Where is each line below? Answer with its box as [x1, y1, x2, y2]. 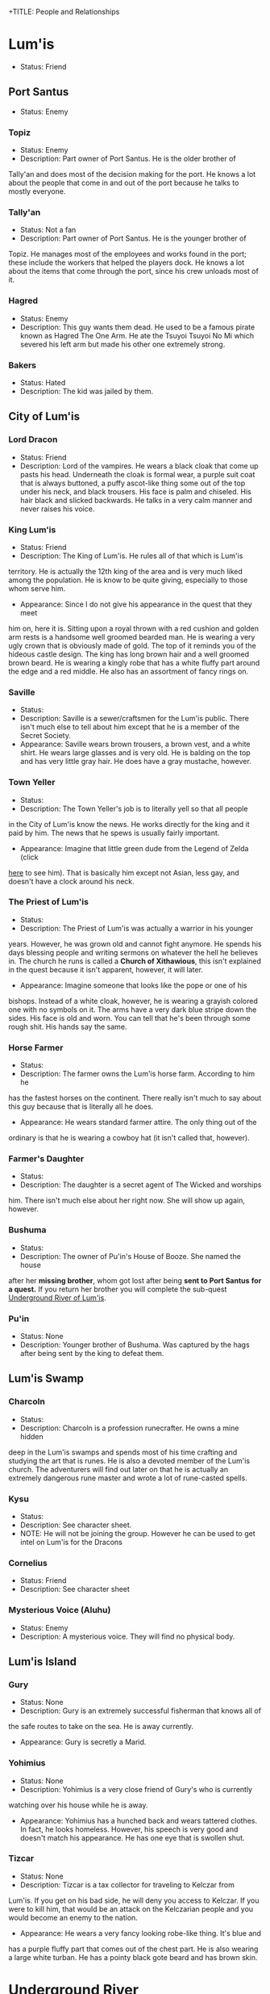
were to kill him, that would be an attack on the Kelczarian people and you [8, 1904, 254, 1913]
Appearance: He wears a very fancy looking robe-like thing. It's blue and [19, 1928, 262, 1937]
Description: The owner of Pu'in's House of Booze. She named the [19, 1251, 242, 1261]
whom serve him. [8, 583, 66, 593]
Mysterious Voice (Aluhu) [8, 1605, 111, 1616]
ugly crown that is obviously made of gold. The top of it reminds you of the [8, 640, 256, 650]
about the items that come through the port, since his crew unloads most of [8, 267, 260, 276]
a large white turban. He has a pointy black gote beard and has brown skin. [8, 1952, 258, 1962]
